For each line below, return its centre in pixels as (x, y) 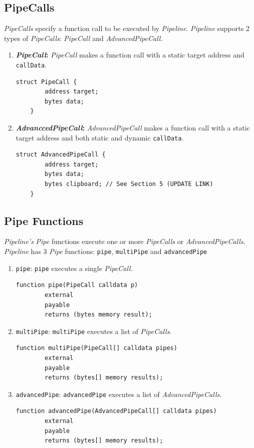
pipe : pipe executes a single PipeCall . (74, 268)
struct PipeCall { (46, 82)
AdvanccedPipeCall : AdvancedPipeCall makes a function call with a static (133, 128)
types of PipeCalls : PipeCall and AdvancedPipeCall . (83, 38)
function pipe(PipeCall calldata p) (77, 285)
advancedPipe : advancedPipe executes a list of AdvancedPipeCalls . (119, 394)
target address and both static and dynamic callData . (100, 137)
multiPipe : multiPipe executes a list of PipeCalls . (94, 331)
